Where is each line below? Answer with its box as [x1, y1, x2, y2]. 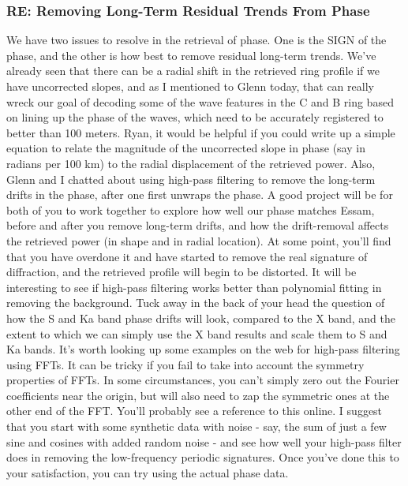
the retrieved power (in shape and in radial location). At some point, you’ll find [6, 232, 391, 249]
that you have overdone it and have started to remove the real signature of [6, 248, 368, 264]
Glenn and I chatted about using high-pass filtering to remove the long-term [6, 170, 376, 187]
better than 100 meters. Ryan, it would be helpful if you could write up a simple [6, 124, 395, 140]
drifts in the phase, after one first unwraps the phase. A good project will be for [6, 186, 393, 203]
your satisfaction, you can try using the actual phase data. [6, 464, 289, 480]
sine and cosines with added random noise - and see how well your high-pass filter [6, 433, 402, 450]
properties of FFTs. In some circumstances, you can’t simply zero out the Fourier [6, 372, 399, 388]
